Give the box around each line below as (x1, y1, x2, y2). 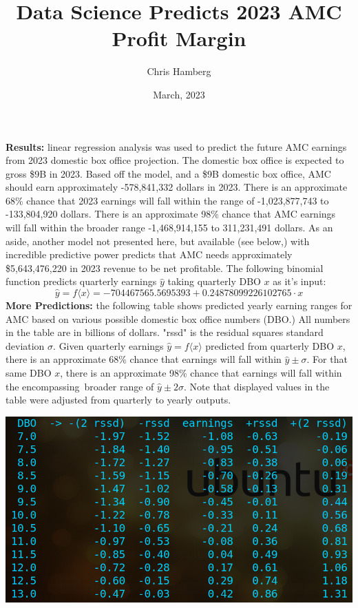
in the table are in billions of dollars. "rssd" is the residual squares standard (6, 325, 324, 339)
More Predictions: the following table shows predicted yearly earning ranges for (6, 298, 352, 313)
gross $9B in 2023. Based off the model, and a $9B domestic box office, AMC (6, 166, 331, 180)
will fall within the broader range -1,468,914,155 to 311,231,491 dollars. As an (6, 220, 333, 235)
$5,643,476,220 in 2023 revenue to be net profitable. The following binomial (6, 260, 324, 275)
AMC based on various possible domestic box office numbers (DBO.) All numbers (6, 311, 350, 326)
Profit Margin (112, 24, 246, 52)
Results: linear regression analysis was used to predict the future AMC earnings (6, 139, 347, 154)
